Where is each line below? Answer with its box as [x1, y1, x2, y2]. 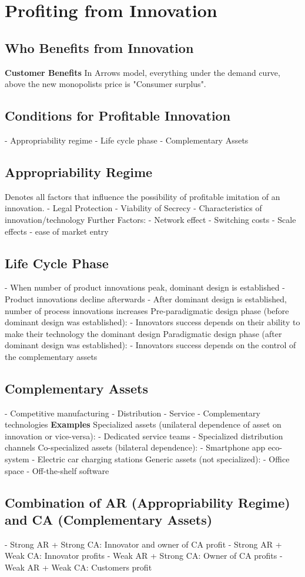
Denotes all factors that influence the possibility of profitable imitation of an [5, 190, 280, 202]
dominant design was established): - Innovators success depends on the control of [5, 339, 296, 351]
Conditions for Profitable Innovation [5, 106, 231, 125]
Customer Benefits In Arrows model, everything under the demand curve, [5, 66, 280, 78]
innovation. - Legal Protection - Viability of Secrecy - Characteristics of [5, 202, 262, 214]
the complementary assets [5, 350, 98, 362]
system [5, 453, 29, 465]
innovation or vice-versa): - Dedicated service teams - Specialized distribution [5, 429, 283, 442]
